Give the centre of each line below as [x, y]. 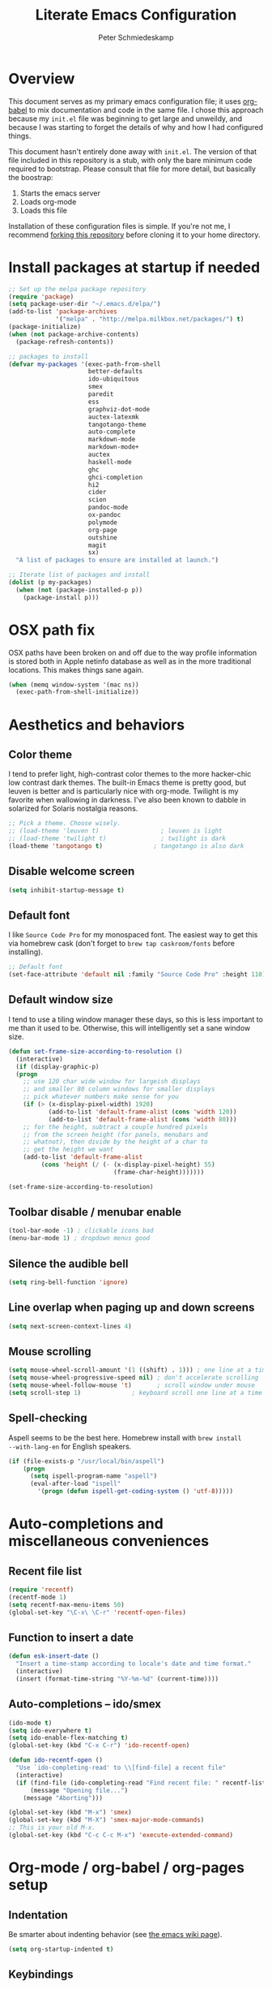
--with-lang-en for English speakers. [70, 1446]
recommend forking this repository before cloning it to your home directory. [134, 235]
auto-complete [112, 432]
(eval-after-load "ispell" [75, 1484]
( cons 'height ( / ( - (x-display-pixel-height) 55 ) [128, 1165]
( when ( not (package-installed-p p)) [79, 590]
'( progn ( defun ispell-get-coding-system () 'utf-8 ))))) [135, 1492]
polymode [102, 522]
